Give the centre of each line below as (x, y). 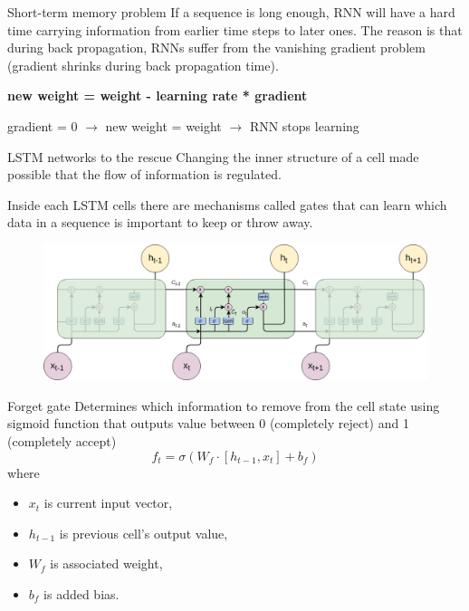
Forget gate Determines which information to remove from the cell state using (224, 405)
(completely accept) (62, 441)
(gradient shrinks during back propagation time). (143, 65)
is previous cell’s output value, (144, 533)
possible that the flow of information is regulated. (144, 174)
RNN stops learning (304, 125)
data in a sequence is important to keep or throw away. (160, 222)
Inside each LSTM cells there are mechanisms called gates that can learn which (227, 204)
